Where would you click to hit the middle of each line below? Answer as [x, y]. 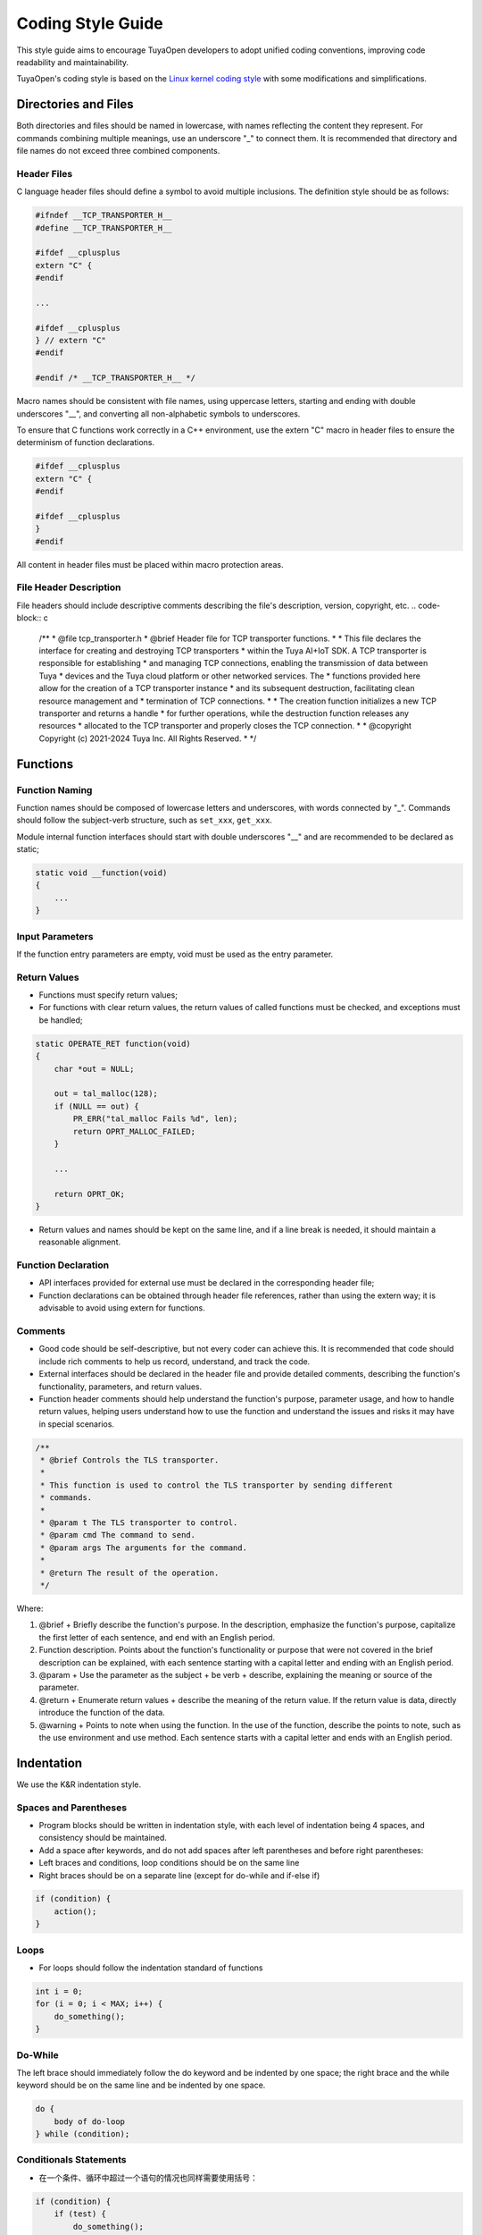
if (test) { [80, 2214]
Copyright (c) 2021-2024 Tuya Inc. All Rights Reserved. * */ [148, 738]
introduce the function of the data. [102, 1713]
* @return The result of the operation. [130, 1573]
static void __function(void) [101, 873]
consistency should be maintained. [103, 1838]
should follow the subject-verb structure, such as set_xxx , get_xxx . [144, 820]
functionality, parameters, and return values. [120, 1387]
